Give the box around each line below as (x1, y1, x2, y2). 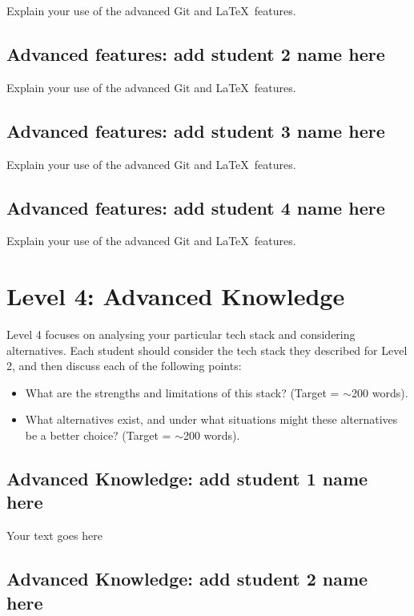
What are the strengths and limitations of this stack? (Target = (25, 384, 340, 401)
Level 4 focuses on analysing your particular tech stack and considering (6, 326, 356, 343)
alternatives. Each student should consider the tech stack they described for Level (6, 341, 408, 358)
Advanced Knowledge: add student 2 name (6, 566, 368, 591)
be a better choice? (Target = (25, 427, 171, 444)
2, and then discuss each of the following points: (6, 357, 242, 374)
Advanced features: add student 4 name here (6, 195, 385, 219)
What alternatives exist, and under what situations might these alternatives (25, 411, 398, 428)
